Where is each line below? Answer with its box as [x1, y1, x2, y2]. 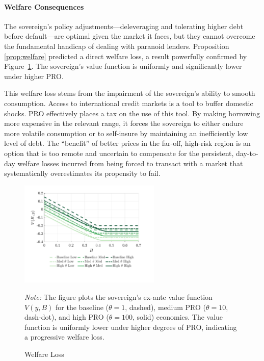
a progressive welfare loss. [24, 331, 104, 342]
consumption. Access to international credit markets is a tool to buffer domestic [4, 97, 253, 108]
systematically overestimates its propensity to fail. [4, 168, 161, 178]
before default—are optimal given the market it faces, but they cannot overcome [4, 31, 255, 41]
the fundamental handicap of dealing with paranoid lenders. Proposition [4, 40, 229, 51]
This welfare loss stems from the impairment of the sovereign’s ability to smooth [4, 88, 255, 98]
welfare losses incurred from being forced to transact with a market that [17, 158, 243, 168]
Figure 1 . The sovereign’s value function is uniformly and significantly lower [4, 61, 242, 71]
